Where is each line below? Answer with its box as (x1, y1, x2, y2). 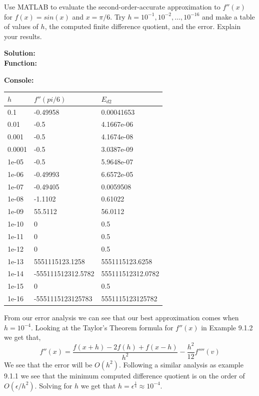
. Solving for (34, 380, 72, 390)
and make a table (202, 11, 255, 22)
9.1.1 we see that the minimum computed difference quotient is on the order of (4, 370, 245, 380)
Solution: (4, 48, 35, 58)
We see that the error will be (4, 359, 92, 369)
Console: (4, 74, 34, 85)
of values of (4, 21, 38, 32)
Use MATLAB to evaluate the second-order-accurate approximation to (4, 2, 220, 12)
